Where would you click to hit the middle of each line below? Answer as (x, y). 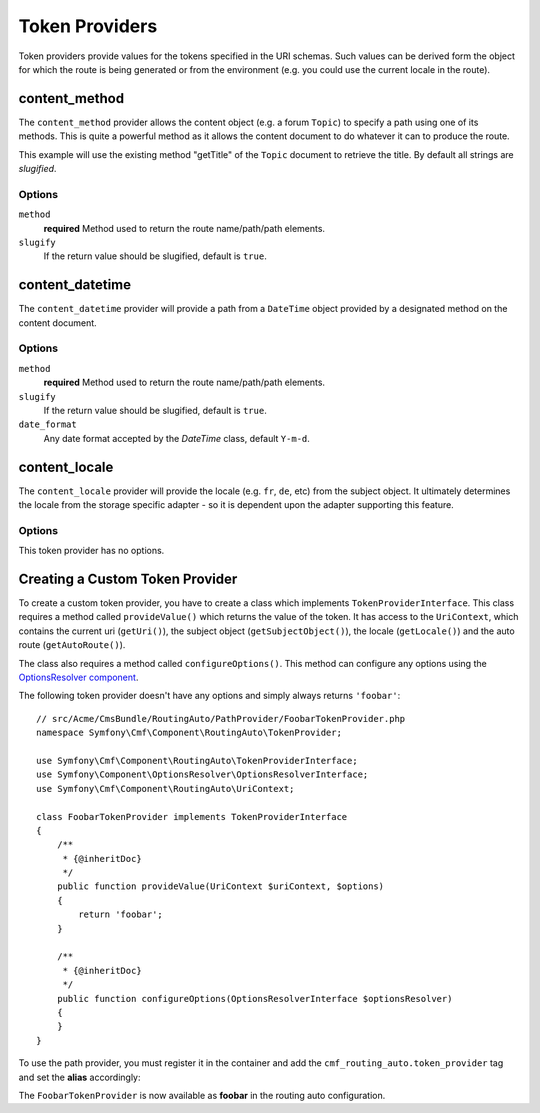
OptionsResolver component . (78, 677)
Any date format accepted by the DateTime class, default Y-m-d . (176, 438)
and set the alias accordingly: (79, 1077)
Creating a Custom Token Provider (128, 578)
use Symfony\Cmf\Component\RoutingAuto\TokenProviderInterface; (197, 760)
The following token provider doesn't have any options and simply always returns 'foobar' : (209, 696)
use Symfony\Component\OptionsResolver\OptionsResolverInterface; (202, 774)
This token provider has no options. (91, 551)
